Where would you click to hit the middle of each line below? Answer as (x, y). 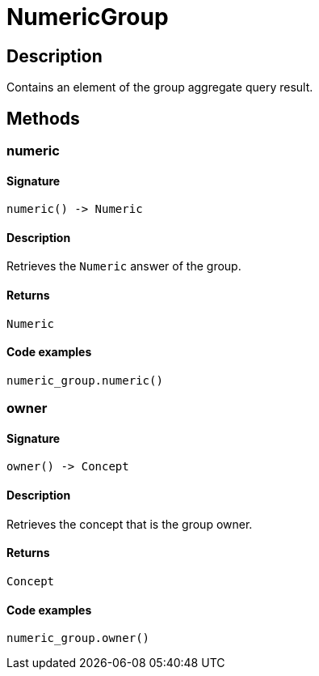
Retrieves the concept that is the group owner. (130, 524)
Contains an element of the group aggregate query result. (160, 87)
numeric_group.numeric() (85, 380)
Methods (43, 118)
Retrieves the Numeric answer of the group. (124, 266)
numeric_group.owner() (78, 638)
